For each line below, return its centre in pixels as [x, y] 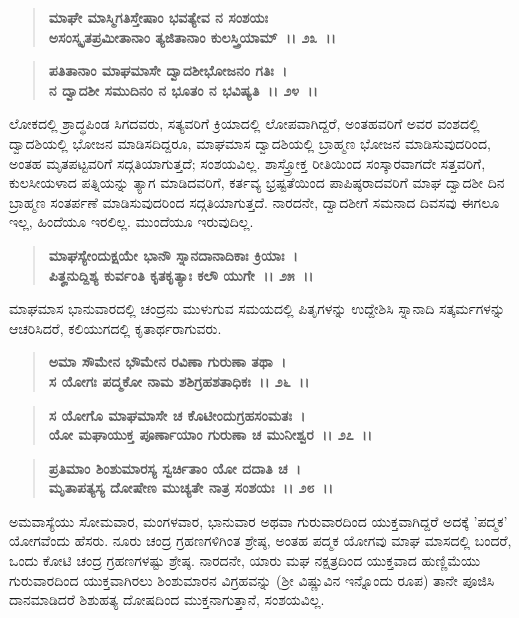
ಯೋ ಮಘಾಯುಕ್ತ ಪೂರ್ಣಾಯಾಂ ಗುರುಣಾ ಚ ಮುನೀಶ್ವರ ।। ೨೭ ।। [210, 434]
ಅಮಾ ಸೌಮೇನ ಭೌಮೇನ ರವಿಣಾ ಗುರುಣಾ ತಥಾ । [167, 361]
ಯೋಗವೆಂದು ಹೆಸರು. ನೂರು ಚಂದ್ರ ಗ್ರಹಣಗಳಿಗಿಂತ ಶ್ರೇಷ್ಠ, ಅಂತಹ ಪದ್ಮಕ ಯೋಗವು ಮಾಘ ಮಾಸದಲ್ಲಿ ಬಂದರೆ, [260, 540]
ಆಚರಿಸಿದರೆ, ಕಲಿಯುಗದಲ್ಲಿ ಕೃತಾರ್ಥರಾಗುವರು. [115, 327]
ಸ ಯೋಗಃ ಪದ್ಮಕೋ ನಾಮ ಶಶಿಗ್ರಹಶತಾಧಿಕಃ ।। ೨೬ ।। [179, 380]
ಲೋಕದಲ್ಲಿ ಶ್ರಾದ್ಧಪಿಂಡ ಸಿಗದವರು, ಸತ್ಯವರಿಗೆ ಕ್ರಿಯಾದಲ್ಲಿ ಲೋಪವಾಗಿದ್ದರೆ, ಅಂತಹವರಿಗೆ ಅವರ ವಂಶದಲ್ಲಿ [244, 123]
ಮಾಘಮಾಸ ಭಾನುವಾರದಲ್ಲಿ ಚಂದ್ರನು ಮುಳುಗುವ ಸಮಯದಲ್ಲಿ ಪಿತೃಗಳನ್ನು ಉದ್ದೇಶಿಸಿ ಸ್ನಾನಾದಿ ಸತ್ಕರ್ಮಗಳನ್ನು [257, 308]
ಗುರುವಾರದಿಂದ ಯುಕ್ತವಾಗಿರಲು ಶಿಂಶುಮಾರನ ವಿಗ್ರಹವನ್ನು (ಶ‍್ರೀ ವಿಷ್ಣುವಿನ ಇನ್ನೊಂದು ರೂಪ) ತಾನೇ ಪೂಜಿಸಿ [252, 579]
